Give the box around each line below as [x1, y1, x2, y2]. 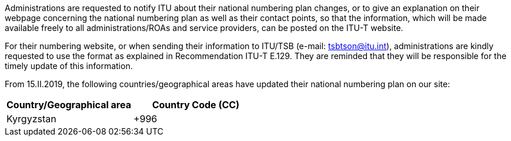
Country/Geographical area [6, 99, 131, 111]
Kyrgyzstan [6, 113, 56, 125]
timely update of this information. [5, 61, 133, 71]
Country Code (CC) [152, 99, 240, 111]
